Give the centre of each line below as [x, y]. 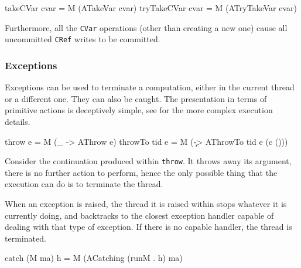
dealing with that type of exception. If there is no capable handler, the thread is [148, 227]
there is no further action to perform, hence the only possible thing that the [141, 172]
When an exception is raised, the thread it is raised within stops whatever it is [146, 203]
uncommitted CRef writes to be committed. [83, 39]
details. [18, 121]
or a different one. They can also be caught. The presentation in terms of [136, 98]
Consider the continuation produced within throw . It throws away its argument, [148, 161]
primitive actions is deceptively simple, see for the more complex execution [139, 110]
